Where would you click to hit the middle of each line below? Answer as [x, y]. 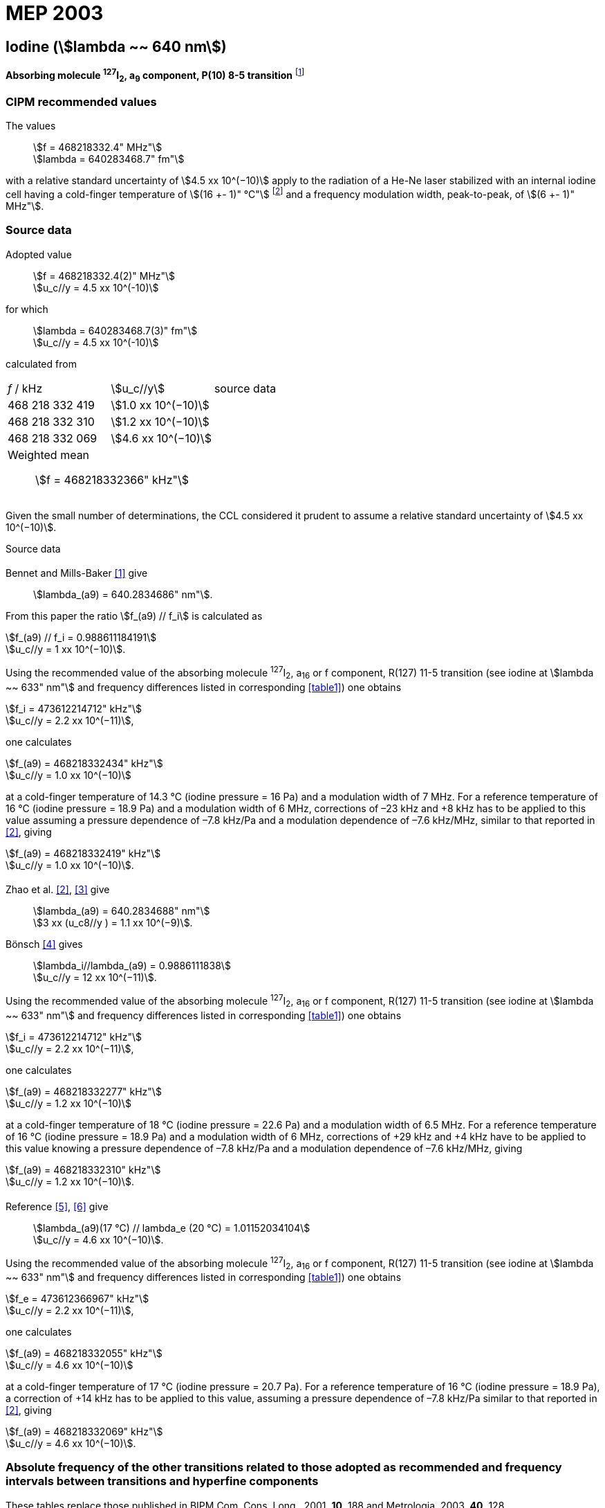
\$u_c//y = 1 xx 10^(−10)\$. [66, 649]
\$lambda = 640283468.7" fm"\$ [109, 159]
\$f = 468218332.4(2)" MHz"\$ [104, 276]
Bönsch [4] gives [44, 944]
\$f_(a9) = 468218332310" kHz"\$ [83, 1169]
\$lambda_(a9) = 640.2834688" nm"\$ [122, 911]
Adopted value [39, 254]
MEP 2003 [55, 13]
